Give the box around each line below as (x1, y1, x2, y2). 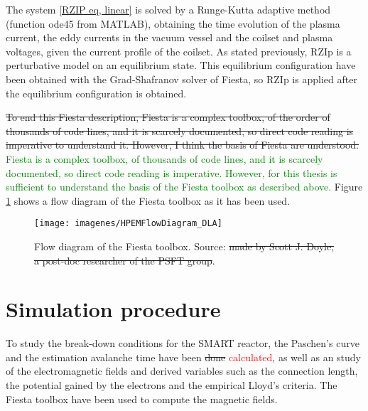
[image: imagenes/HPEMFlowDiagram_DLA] (34, 218, 222, 229)
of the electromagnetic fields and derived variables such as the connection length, (6, 363, 358, 378)
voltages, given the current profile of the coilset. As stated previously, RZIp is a (6, 43, 352, 58)
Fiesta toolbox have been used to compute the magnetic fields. (6, 391, 278, 406)
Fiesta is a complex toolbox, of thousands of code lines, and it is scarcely (6, 151, 323, 166)
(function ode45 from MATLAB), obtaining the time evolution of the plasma (6, 16, 340, 31)
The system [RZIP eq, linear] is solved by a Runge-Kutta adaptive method (6, 2, 331, 16)
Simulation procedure (6, 294, 221, 324)
